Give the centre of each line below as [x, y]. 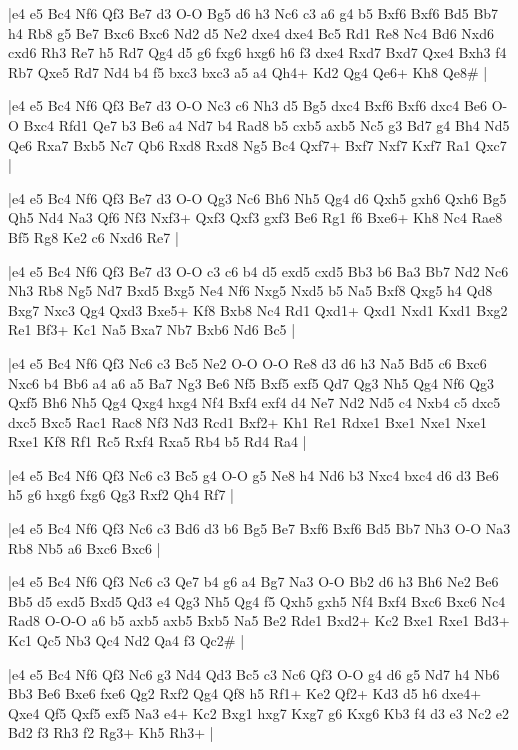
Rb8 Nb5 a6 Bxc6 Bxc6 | [84, 547]
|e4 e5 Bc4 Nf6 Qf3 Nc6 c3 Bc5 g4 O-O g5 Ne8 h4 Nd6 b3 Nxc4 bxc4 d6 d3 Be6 [253, 474]
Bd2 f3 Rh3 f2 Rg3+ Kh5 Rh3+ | [111, 732]
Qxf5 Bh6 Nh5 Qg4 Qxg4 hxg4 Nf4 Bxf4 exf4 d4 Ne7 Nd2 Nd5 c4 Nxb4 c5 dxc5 [254, 402]
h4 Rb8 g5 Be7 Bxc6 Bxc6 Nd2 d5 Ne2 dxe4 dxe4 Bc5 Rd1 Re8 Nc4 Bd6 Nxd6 [251, 32]
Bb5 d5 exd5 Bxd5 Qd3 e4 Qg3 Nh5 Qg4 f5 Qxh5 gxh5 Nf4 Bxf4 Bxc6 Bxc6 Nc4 [257, 600]
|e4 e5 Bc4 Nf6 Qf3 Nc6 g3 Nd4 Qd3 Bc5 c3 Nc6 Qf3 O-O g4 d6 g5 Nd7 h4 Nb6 [254, 673]
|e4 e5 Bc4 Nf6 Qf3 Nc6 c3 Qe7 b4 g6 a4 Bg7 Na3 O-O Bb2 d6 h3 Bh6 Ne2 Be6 [253, 581]
